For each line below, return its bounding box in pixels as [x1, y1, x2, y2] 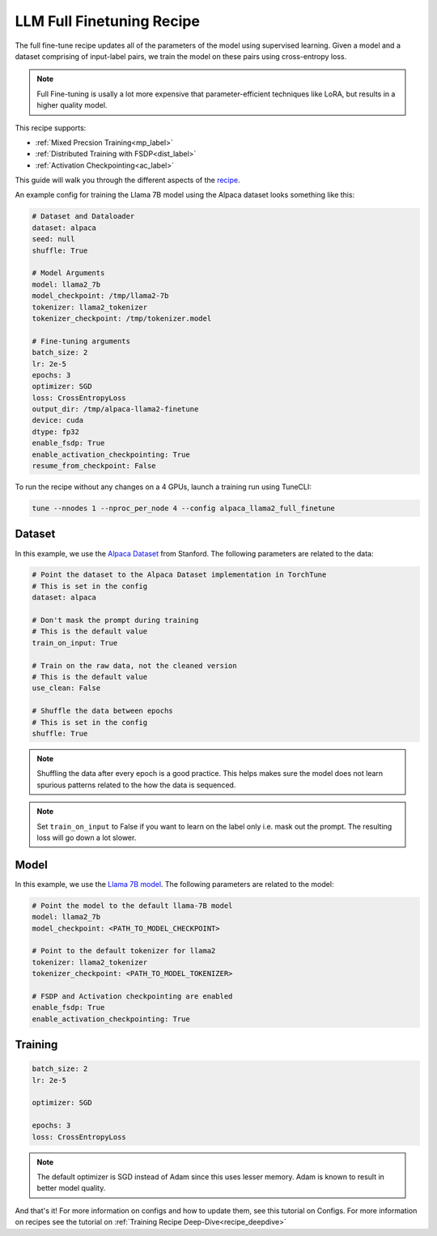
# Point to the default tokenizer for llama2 [32, 946, 216, 956]
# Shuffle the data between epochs [32, 706, 173, 716]
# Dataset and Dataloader [32, 211, 135, 221]
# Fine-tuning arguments [32, 336, 131, 346]
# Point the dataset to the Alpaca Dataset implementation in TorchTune [32, 570, 327, 579]
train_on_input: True [32, 638, 118, 647]
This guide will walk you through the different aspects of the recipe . [15, 175, 240, 185]
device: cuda [32, 416, 84, 425]
